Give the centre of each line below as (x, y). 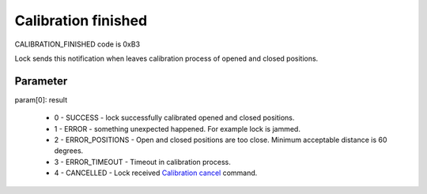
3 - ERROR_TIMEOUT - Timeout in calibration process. (142, 162)
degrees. (69, 151)
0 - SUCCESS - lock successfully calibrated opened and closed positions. (174, 118)
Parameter (41, 81)
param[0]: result (41, 99)
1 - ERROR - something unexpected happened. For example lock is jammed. (177, 129)
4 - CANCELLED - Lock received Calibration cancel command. (156, 173)
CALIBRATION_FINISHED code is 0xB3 (77, 44)
